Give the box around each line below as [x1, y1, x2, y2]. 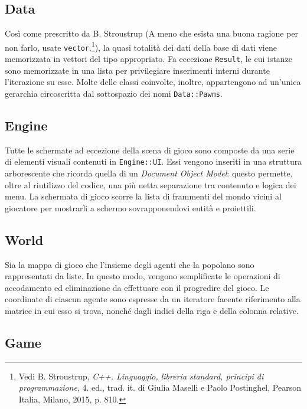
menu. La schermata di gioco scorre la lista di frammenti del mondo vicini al [5, 190, 282, 202]
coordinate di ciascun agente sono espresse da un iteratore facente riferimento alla [5, 293, 301, 305]
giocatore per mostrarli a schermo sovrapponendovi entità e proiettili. [5, 201, 256, 214]
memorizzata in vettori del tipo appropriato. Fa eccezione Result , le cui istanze [5, 53, 293, 65]
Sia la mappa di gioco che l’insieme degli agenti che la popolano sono [5, 258, 254, 270]
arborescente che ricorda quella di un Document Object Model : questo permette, [5, 167, 293, 179]
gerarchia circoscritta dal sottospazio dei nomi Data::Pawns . [5, 87, 223, 99]
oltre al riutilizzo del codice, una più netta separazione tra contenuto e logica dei [5, 178, 296, 191]
